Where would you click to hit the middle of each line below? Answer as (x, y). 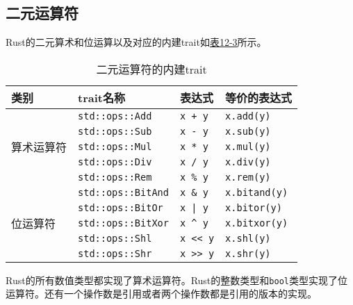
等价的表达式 (259, 97)
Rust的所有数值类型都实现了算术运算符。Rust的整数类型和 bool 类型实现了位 (176, 280)
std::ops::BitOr (121, 207)
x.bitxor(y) (257, 223)
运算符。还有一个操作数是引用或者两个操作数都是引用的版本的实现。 (161, 294)
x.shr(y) (248, 253)
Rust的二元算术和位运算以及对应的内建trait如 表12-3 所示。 (136, 42)
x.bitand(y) (257, 192)
